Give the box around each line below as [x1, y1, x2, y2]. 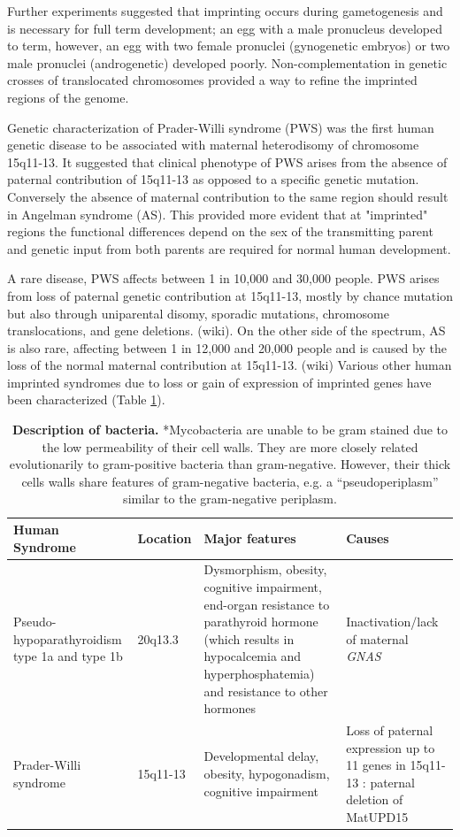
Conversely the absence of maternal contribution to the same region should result [7, 187, 448, 205]
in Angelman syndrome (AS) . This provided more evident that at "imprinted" [7, 204, 428, 223]
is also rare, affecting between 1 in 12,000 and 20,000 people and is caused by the [7, 338, 447, 357]
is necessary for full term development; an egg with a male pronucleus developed [7, 19, 442, 37]
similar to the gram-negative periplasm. [123, 489, 337, 508]
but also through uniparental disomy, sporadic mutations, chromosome [7, 303, 389, 322]
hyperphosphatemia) [203, 664, 315, 683]
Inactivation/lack [346, 612, 439, 631]
